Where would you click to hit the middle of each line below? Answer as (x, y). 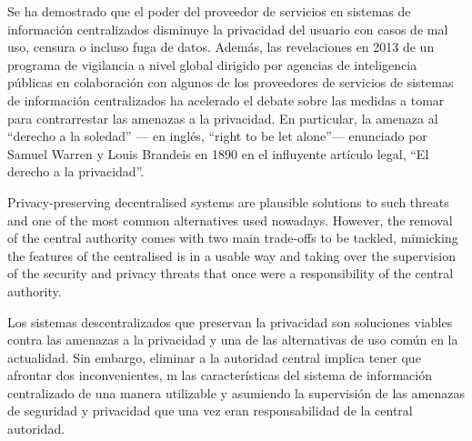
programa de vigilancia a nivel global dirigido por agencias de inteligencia (212, 64)
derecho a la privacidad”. (76, 171)
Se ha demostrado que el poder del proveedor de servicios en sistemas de (209, 11)
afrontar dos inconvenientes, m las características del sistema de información (220, 375)
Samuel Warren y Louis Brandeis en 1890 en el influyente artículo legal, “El (218, 153)
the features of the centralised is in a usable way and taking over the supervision (231, 255)
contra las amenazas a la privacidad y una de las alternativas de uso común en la (233, 340)
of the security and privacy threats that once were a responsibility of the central (231, 273)
